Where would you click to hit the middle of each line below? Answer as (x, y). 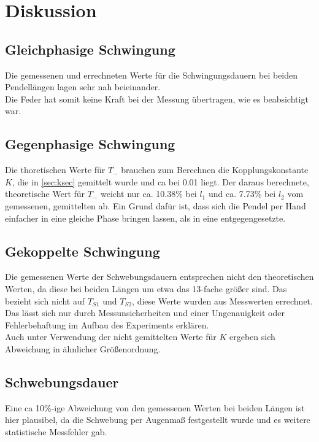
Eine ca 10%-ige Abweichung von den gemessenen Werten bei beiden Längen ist (155, 407)
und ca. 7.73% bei (242, 194)
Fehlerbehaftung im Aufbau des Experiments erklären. (107, 324)
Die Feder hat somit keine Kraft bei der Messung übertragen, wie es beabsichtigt (157, 99)
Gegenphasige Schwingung (90, 144)
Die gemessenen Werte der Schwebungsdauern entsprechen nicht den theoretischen (159, 277)
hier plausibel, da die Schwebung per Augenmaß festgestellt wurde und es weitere (158, 420)
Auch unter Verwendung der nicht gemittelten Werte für (111, 337)
